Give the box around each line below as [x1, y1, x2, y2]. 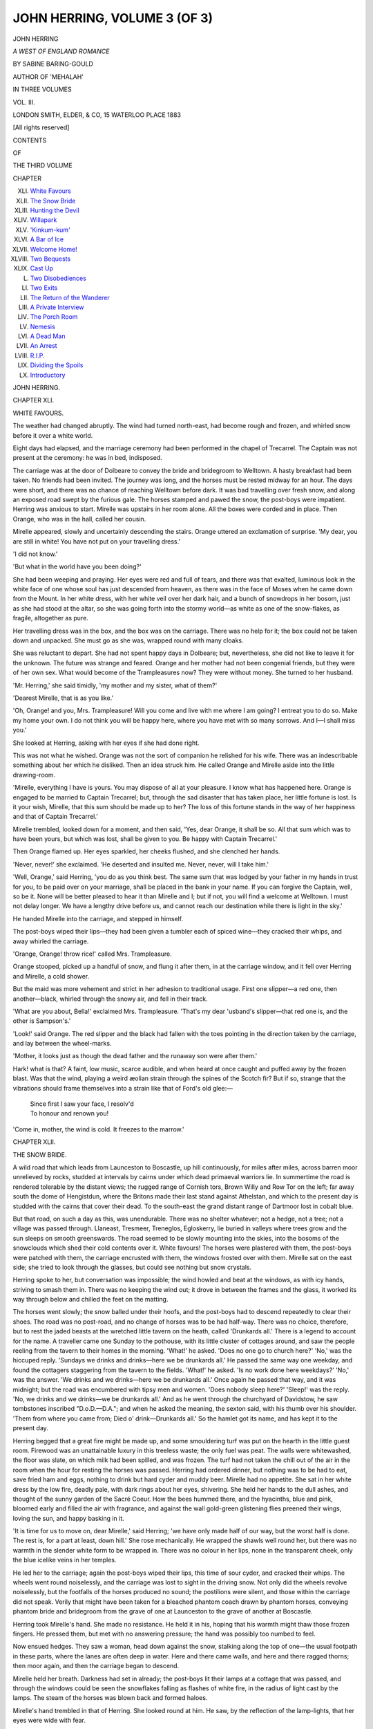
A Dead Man [30, 332, 66, 340]
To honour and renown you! [30, 1109, 109, 1118]
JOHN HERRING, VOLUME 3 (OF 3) [12, 10, 213, 26]
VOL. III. [12, 98, 36, 107]
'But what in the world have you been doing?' [12, 562, 142, 571]
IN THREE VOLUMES [12, 85, 72, 93]
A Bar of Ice [30, 235, 64, 243]
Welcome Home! [30, 245, 77, 253]
